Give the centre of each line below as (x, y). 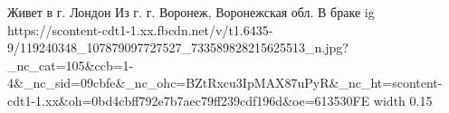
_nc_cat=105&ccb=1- (71, 65)
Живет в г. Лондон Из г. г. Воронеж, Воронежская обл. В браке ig (191, 12)
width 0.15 (403, 100)
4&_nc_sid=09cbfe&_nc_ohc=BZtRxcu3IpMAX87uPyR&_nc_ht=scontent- (225, 83)
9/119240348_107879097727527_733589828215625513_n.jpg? (178, 47)
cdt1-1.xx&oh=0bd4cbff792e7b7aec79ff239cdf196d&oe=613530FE (189, 100)
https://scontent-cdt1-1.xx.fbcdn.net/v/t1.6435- (140, 29)
